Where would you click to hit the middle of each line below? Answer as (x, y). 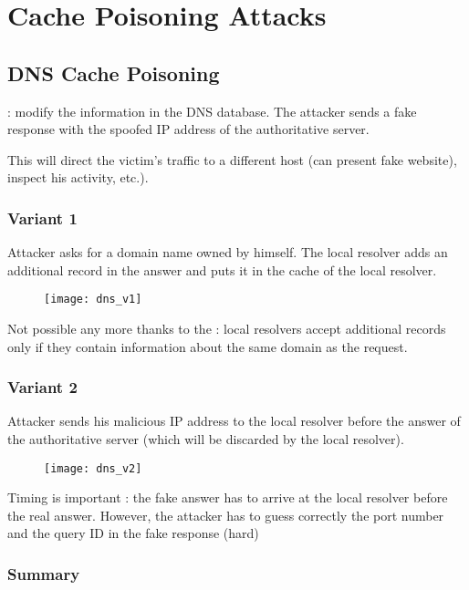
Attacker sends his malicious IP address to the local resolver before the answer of (234, 421)
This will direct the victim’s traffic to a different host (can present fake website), (232, 159)
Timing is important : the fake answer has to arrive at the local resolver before (228, 497)
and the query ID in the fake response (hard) (133, 533)
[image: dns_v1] (93, 300)
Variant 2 (42, 387)
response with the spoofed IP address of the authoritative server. (188, 129)
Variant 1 (42, 217)
